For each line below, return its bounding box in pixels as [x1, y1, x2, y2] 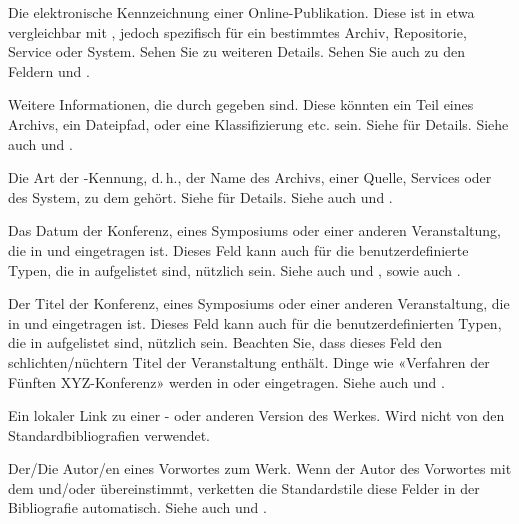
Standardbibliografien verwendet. [8, 424, 211, 445]
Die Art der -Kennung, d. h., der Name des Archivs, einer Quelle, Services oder [8, 167, 492, 188]
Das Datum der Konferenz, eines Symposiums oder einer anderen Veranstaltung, [8, 220, 501, 241]
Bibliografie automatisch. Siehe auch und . [8, 497, 267, 518]
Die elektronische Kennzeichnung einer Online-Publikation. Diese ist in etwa [8, 2, 475, 22]
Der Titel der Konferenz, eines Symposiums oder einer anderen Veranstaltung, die [8, 293, 510, 314]
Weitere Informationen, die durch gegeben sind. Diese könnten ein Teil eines [8, 94, 474, 115]
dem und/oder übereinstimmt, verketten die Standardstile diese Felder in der [8, 477, 480, 498]
